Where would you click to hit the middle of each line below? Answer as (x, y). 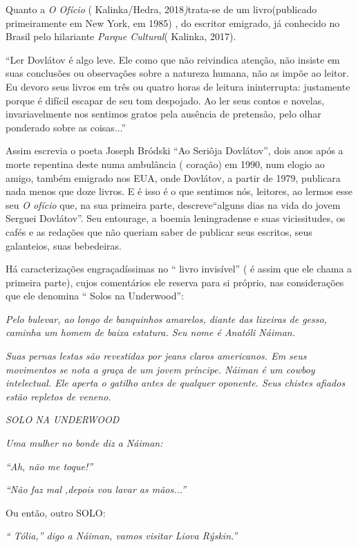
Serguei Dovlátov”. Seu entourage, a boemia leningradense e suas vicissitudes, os (176, 218)
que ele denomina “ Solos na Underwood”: (95, 296)
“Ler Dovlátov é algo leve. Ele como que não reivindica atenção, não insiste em (173, 59)
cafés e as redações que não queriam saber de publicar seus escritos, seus (159, 231)
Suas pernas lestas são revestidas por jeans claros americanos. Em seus (156, 356)
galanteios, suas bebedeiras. (64, 245)
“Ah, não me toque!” (49, 466)
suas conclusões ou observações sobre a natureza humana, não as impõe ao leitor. (177, 73)
